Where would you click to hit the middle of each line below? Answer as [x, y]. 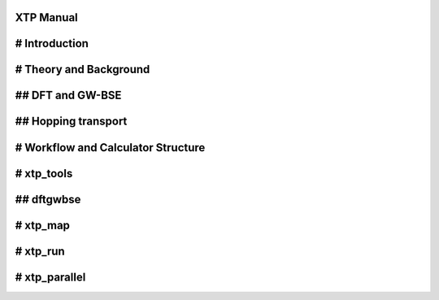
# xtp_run [40, 251]
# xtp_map [43, 225]
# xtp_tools [44, 174]
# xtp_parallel [50, 277]
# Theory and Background [83, 70]
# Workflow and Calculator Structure [110, 148]
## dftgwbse [48, 199]
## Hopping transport [71, 122]
